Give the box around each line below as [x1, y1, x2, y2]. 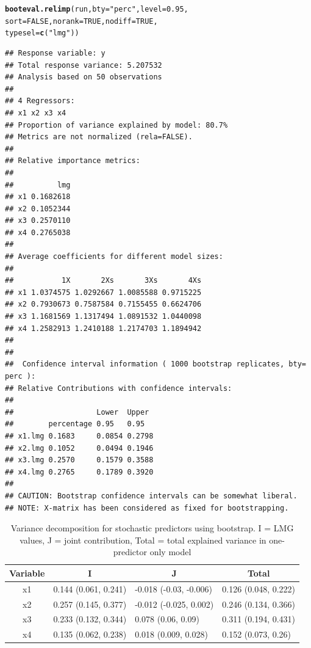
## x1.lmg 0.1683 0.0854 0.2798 [5, 431, 154, 440]
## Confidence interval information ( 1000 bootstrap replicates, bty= [5, 360, 306, 369]
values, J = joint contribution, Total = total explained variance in [20, 533, 266, 546]
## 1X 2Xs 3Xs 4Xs [5, 276, 202, 285]
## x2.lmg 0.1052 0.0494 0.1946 [5, 443, 154, 453]
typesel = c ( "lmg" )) [5, 29, 79, 38]
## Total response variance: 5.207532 [5, 60, 162, 70]
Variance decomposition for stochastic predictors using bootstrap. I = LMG [10, 522, 294, 534]
